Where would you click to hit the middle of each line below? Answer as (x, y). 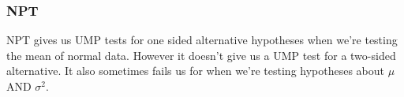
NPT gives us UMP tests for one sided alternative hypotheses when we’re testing (202, 40)
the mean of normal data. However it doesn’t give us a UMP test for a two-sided (201, 55)
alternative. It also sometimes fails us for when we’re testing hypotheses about (196, 71)
